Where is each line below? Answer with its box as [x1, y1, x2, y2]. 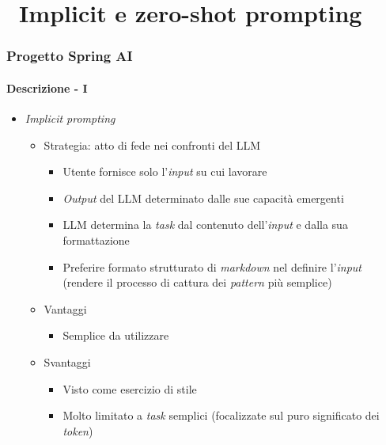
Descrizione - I [6, 79, 88, 96]
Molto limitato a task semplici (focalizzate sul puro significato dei [62, 407, 380, 424]
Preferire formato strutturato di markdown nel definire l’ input [62, 258, 362, 275]
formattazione [62, 231, 130, 248]
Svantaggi [44, 353, 91, 370]
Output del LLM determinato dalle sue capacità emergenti [62, 189, 344, 206]
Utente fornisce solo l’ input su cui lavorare [62, 163, 267, 180]
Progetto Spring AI [6, 46, 133, 66]
